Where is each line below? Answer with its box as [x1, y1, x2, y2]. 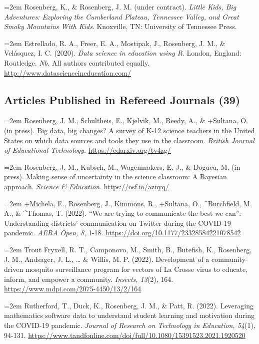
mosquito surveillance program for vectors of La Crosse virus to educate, [25, 264, 248, 274]
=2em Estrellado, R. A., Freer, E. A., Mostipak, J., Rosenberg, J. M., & [4, 38, 225, 48]
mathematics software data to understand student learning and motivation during [4, 310, 255, 320]
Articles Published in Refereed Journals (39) [4, 92, 240, 107]
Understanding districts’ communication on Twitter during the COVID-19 [4, 217, 231, 228]
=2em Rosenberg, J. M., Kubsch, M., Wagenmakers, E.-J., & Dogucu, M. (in [4, 161, 240, 172]
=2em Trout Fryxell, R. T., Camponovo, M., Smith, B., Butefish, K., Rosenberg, [4, 244, 252, 254]
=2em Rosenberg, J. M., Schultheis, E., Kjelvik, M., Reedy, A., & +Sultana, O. [4, 115, 248, 126]
